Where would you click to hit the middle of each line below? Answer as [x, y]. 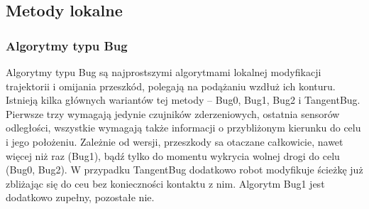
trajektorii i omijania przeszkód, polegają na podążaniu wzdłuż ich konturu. [171, 86]
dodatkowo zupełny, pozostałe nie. [80, 197]
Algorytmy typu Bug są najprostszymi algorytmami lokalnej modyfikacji [164, 72]
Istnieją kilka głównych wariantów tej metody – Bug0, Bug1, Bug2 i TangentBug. [183, 100]
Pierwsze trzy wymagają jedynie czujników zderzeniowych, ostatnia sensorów [173, 113]
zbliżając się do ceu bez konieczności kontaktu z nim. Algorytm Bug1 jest [165, 183]
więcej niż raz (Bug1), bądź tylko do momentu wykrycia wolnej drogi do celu [173, 155]
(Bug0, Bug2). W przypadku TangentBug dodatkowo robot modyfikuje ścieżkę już [184, 170]
